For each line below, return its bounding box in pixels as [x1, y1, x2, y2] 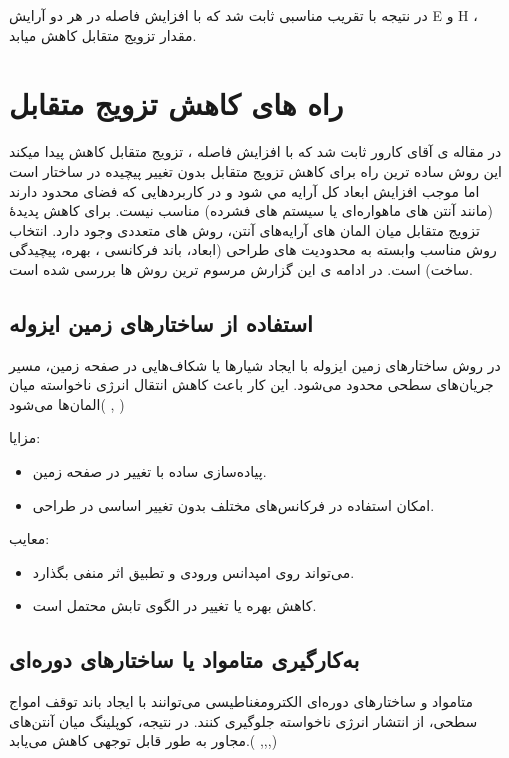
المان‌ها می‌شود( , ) [9, 393, 125, 414]
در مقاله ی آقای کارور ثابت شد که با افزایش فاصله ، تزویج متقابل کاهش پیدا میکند [9, 141, 502, 162]
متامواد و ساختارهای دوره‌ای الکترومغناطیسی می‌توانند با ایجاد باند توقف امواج [9, 691, 473, 712]
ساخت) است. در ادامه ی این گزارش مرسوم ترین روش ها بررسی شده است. [9, 258, 474, 279]
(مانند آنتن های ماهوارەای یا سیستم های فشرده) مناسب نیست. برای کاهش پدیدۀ [9, 200, 493, 221]
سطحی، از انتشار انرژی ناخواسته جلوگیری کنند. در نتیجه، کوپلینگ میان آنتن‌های [9, 710, 478, 731]
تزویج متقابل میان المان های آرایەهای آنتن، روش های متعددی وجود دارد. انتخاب [9, 219, 480, 240]
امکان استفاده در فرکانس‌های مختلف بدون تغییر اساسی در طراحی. [32, 494, 435, 515]
